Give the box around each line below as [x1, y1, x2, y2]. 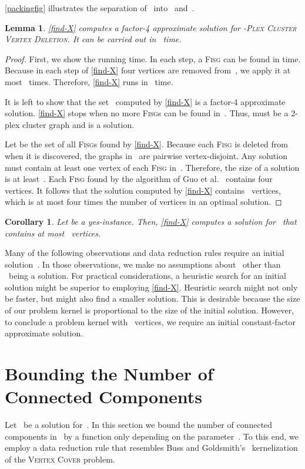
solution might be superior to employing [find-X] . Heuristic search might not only [5, 281, 298, 293]
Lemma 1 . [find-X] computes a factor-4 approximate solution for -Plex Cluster [5, 21, 297, 33]
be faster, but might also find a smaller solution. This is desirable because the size [5, 292, 300, 305]
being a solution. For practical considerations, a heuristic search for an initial [8, 269, 286, 282]
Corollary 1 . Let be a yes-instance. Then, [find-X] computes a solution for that [5, 215, 297, 227]
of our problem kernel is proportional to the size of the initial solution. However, [5, 304, 294, 316]
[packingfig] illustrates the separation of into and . [5, 2, 195, 14]
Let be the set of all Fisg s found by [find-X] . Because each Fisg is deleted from [5, 138, 288, 150]
